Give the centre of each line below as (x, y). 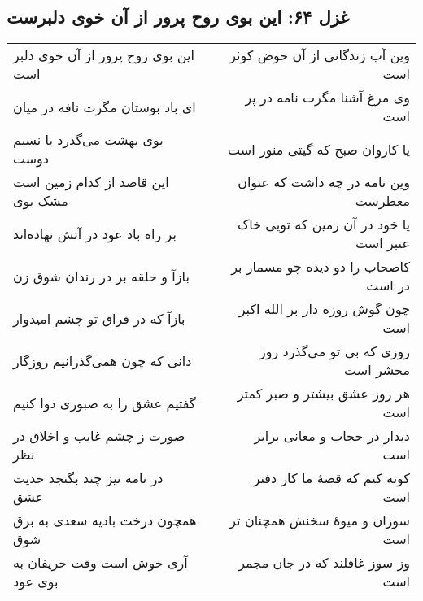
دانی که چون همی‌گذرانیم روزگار (102, 360)
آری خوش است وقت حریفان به (100, 563)
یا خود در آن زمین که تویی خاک (323, 224)
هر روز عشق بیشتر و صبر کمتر (323, 394)
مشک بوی (41, 201)
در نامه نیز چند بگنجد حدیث (88, 478)
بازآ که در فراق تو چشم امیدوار (99, 318)
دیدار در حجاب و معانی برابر (332, 436)
